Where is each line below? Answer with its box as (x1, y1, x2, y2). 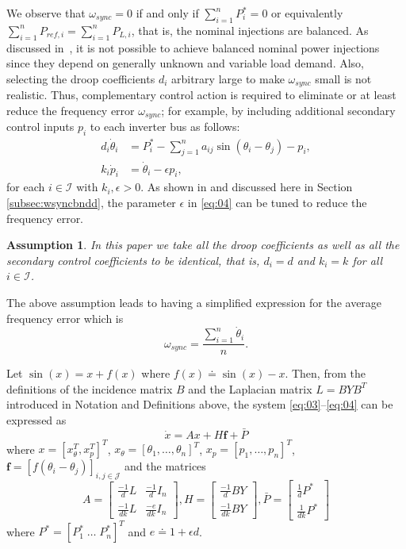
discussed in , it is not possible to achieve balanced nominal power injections (6, 39, 380, 56)
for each (6, 179, 45, 195)
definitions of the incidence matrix (6, 380, 173, 397)
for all (352, 251, 383, 268)
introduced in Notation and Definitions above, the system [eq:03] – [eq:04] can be (6, 396, 393, 413)
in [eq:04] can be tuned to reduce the (187, 194, 367, 211)
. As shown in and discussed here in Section (140, 179, 353, 195)
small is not (315, 70, 372, 86)
